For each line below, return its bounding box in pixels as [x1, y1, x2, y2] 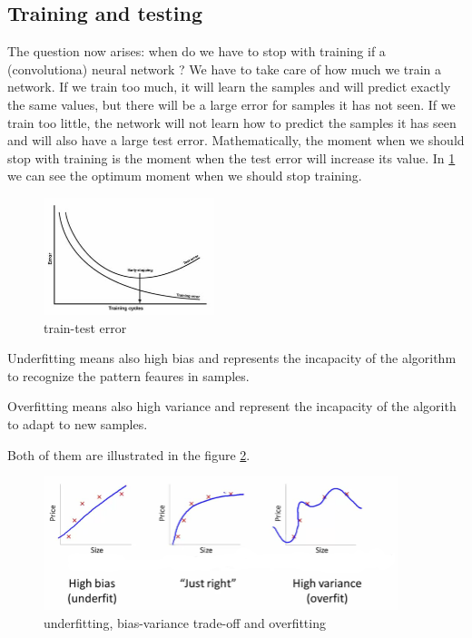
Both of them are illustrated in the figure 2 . [7, 445, 251, 464]
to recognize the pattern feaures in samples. [7, 366, 250, 385]
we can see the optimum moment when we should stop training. [7, 166, 362, 185]
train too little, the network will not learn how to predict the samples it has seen [7, 113, 457, 132]
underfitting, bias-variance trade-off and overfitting [44, 613, 326, 632]
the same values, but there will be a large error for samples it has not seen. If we [7, 94, 456, 113]
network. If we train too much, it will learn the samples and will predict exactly [7, 77, 451, 96]
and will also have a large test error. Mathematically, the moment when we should [7, 131, 465, 150]
